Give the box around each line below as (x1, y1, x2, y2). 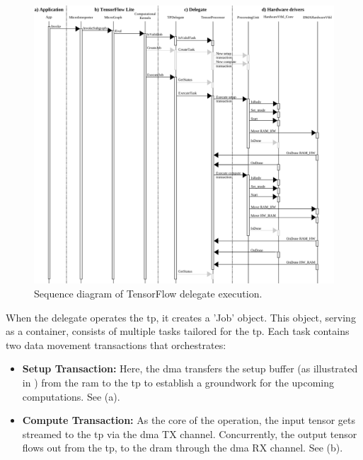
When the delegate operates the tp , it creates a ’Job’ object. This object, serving (6, 309, 356, 324)
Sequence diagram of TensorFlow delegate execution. (34, 285, 263, 300)
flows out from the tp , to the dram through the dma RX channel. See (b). (22, 440, 343, 455)
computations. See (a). (22, 389, 120, 403)
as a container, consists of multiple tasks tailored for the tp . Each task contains (6, 324, 350, 338)
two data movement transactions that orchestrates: (6, 337, 226, 352)
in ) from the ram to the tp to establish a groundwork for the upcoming (22, 375, 335, 389)
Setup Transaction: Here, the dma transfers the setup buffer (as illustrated (22, 361, 358, 376)
